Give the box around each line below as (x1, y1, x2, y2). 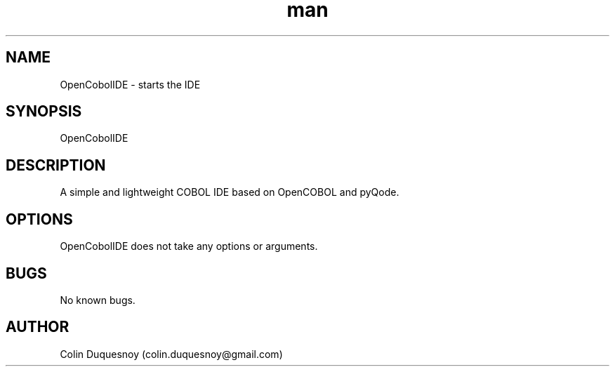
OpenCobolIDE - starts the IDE (60, 78, 201, 91)
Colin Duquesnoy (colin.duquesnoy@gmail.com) (60, 347, 283, 360)
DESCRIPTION (6, 156, 106, 174)
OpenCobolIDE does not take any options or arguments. (60, 240, 318, 253)
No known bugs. (60, 293, 135, 306)
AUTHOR (6, 318, 70, 336)
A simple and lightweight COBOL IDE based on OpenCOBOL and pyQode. (60, 186, 399, 199)
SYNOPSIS (6, 102, 82, 121)
